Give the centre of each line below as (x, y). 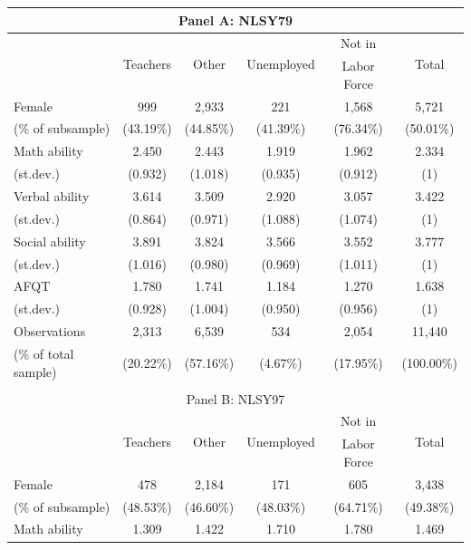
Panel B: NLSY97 (235, 398)
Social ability (50, 241)
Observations (50, 331)
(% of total (44, 353)
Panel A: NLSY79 (235, 19)
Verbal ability (52, 196)
